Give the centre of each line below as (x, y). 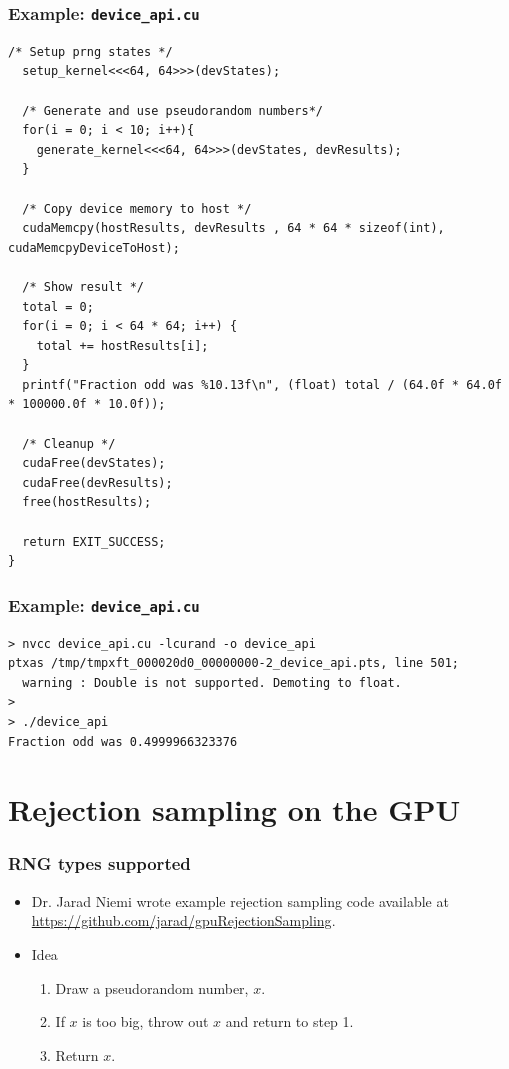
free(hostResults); (87, 502)
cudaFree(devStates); (94, 463)
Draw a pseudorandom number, (152, 987)
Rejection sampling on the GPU (234, 809)
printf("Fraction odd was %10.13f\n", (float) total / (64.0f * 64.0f (262, 384)
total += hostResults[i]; (122, 345)
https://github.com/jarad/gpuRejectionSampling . (183, 920)
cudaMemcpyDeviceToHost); (94, 247)
